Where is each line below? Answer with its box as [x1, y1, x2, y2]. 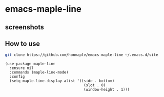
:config [9, 74, 25, 79]
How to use [5, 39, 40, 48]
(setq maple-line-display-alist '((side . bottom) [9, 78, 115, 84]
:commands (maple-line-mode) [9, 70, 69, 75]
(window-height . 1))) [83, 87, 130, 92]
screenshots [5, 23, 44, 31]
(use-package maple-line [5, 61, 56, 67]
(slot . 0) [83, 83, 106, 88]
